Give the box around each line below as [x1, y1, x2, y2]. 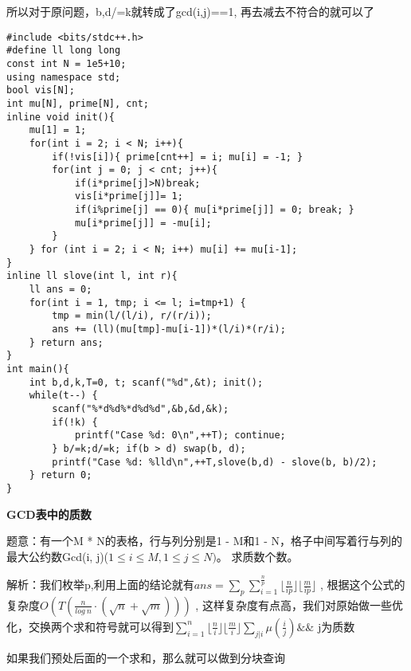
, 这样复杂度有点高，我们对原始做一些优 [195, 596, 403, 613]
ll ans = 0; [29, 284, 92, 296]
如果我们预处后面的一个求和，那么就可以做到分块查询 [6, 649, 285, 665]
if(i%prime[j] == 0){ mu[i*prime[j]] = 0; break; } [74, 204, 354, 216]
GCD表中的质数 [6, 505, 92, 522]
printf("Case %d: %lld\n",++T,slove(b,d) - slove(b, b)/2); [52, 456, 378, 468]
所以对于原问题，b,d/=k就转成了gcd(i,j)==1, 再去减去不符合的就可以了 [6, 3, 375, 19]
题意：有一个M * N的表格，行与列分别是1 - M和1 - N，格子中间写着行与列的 [6, 532, 402, 549]
